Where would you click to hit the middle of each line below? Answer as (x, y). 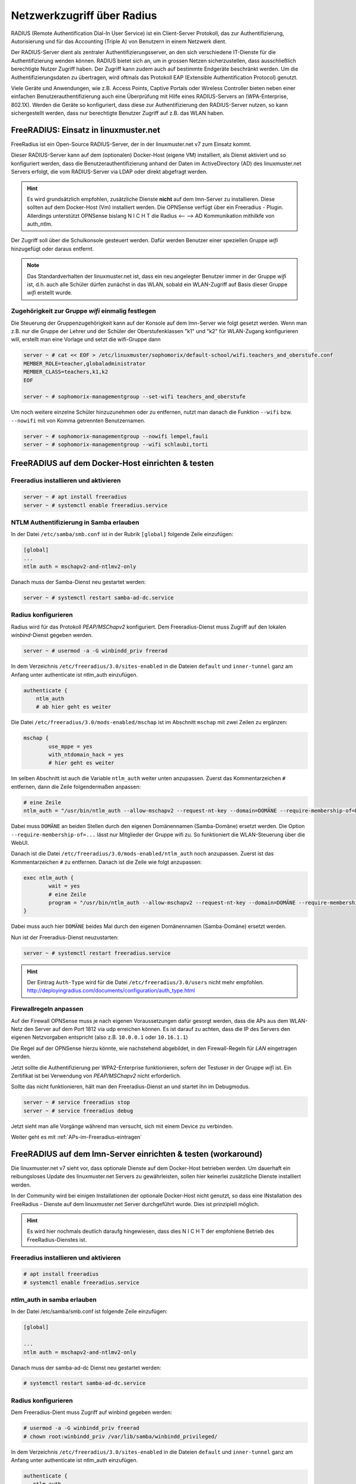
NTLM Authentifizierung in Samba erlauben (75, 522)
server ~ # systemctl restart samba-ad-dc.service (99, 598)
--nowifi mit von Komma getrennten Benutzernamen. (78, 420)
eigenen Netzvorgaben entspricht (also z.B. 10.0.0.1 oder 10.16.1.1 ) (99, 1037)
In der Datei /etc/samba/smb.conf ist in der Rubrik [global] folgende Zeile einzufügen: (122, 534)
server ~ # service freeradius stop (77, 1102)
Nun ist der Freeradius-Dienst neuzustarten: (65, 937)
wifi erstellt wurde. (50, 293)
